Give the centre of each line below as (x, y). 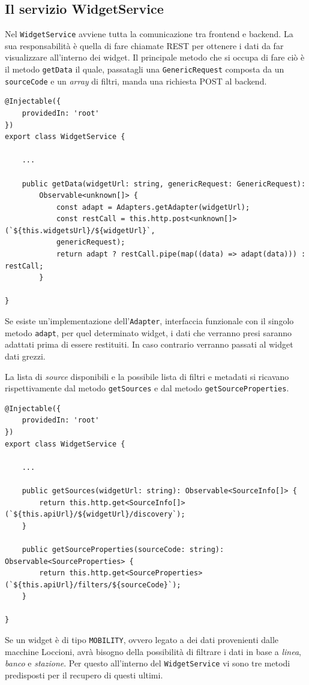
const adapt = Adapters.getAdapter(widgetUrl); (153, 207)
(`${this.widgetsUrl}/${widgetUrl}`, (80, 230)
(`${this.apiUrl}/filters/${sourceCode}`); (93, 585)
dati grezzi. (25, 356)
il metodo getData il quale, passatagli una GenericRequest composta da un (145, 69)
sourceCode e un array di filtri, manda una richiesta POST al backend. (136, 81)
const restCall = (91, 219)
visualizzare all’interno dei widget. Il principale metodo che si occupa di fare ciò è (155, 57)
